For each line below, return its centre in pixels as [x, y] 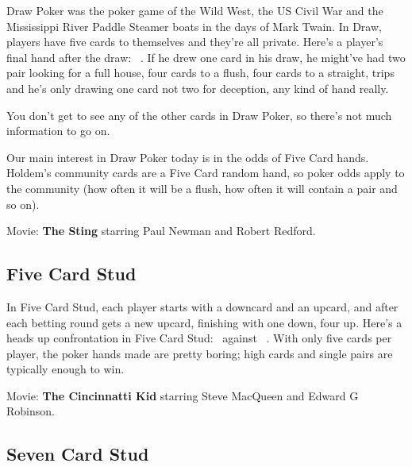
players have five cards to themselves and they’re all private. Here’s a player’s [195, 42]
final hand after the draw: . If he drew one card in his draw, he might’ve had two [206, 57]
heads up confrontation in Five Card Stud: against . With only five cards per [199, 338]
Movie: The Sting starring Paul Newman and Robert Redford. [161, 231]
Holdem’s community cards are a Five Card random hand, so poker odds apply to [206, 173]
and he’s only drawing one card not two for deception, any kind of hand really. [198, 88]
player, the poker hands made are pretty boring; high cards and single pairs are [200, 353]
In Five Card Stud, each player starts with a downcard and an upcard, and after [202, 306]
